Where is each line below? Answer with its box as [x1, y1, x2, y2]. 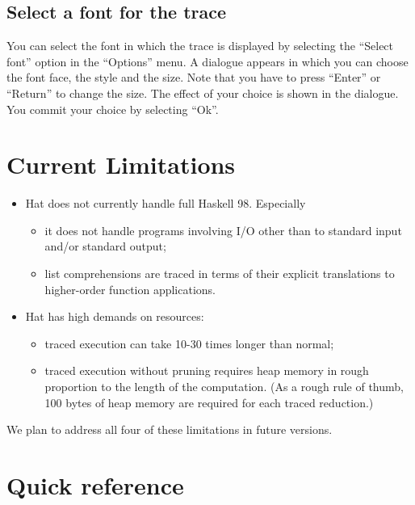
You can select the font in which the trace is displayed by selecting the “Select [6, 37, 394, 54]
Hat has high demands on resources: [25, 308, 204, 325]
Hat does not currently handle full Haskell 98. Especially [25, 195, 306, 212]
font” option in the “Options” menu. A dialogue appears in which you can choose [6, 53, 409, 69]
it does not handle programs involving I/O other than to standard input [44, 221, 402, 238]
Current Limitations [6, 148, 236, 181]
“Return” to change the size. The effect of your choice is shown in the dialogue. [6, 84, 399, 101]
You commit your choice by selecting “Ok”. [6, 100, 219, 117]
